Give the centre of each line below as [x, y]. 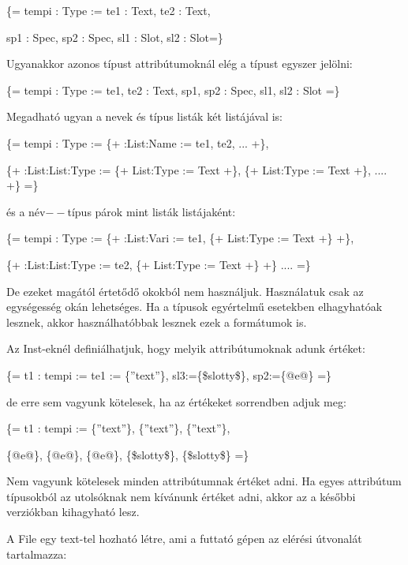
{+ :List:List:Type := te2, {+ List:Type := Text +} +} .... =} [159, 264]
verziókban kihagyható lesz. [73, 512]
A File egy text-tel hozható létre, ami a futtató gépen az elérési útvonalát [184, 539]
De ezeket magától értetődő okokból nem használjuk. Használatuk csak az [185, 291]
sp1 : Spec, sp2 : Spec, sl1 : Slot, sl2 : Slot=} [115, 37]
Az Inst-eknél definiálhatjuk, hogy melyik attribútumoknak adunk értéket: [186, 348]
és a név [26, 211]
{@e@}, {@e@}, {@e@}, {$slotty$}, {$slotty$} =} [128, 454]
